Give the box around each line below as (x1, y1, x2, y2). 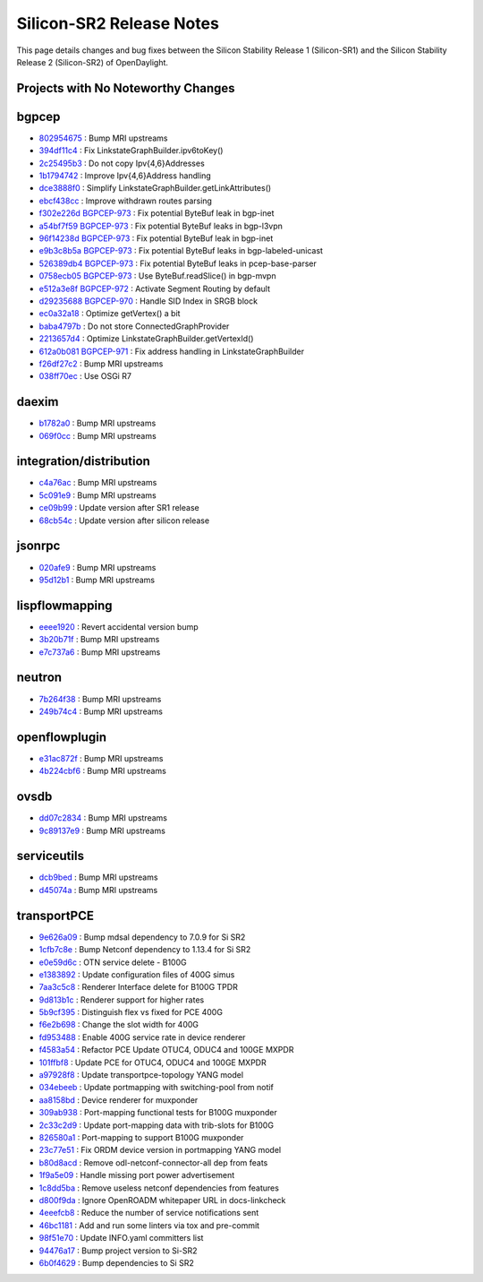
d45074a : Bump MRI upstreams (38, 884, 158, 895)
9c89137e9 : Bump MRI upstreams (38, 825, 165, 836)
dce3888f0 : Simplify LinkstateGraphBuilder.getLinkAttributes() (38, 183, 272, 194)
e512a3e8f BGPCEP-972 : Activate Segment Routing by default (38, 283, 271, 294)
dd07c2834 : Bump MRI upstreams (38, 813, 167, 823)
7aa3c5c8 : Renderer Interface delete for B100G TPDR (38, 982, 239, 993)
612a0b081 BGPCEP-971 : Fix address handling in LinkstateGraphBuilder (38, 346, 304, 357)
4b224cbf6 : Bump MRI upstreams (38, 766, 167, 777)
